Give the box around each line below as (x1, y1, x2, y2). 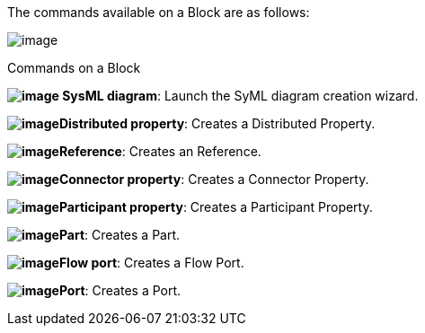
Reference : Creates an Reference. (58, 144, 261, 159)
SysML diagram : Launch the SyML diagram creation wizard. (62, 88, 419, 103)
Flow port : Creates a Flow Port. (58, 255, 244, 270)
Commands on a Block (7, 60, 141, 75)
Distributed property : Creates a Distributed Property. (58, 116, 376, 131)
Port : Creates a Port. (58, 283, 182, 298)
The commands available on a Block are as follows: (7, 4, 310, 20)
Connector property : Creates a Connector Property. (58, 171, 369, 187)
